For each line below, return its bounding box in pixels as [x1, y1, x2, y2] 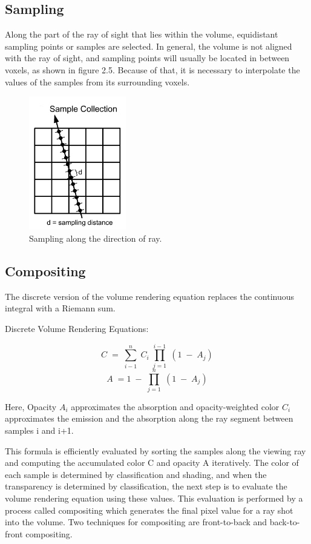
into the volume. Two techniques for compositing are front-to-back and [5, 516, 267, 528]
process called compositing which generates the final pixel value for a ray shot [5, 503, 293, 516]
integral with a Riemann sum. [5, 302, 116, 314]
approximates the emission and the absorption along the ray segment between [5, 412, 293, 425]
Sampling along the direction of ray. [29, 232, 162, 245]
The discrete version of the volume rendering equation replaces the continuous [5, 290, 295, 302]
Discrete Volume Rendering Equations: [5, 322, 149, 335]
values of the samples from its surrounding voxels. [5, 75, 190, 88]
